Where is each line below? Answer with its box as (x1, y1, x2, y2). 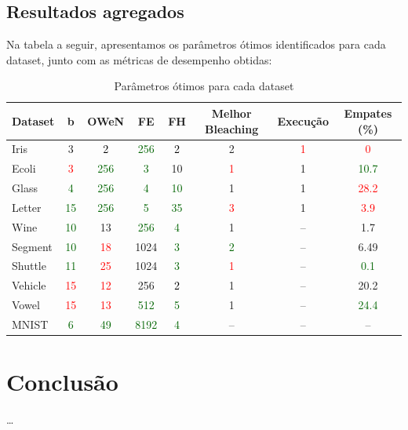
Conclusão (6, 366, 118, 398)
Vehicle (12, 277, 46, 293)
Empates (344, 104, 392, 121)
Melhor (211, 104, 252, 121)
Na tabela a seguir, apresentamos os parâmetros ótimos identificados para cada (6, 36, 386, 53)
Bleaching (205, 120, 259, 137)
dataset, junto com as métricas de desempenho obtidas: (6, 51, 272, 67)
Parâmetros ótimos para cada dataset (114, 78, 294, 94)
